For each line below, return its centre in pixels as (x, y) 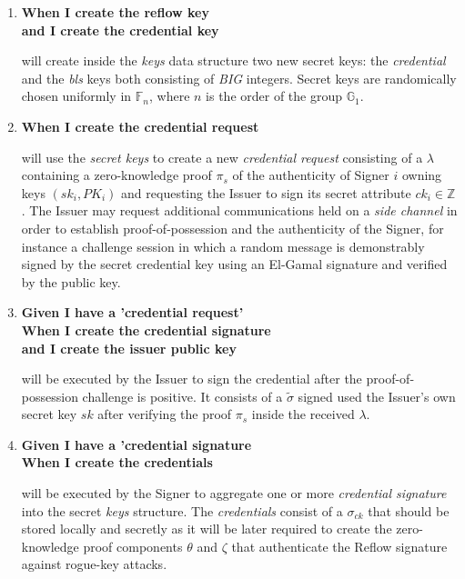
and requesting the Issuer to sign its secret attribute (266, 192)
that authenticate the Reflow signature (339, 546)
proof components (133, 546)
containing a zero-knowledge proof (116, 175)
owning (422, 175)
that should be (409, 510)
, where (170, 96)
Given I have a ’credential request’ (132, 312)
